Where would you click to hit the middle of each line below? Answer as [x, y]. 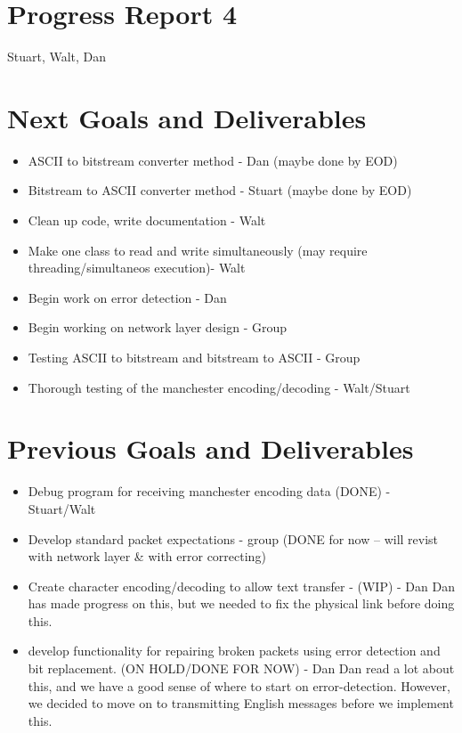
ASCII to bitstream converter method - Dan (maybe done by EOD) [213, 160]
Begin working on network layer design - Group [158, 327]
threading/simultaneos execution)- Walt [137, 268]
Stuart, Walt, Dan [57, 57]
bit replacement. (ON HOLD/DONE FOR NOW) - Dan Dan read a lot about [241, 668]
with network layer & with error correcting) [147, 556]
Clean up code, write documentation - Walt [147, 220]
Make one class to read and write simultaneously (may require [198, 250]
